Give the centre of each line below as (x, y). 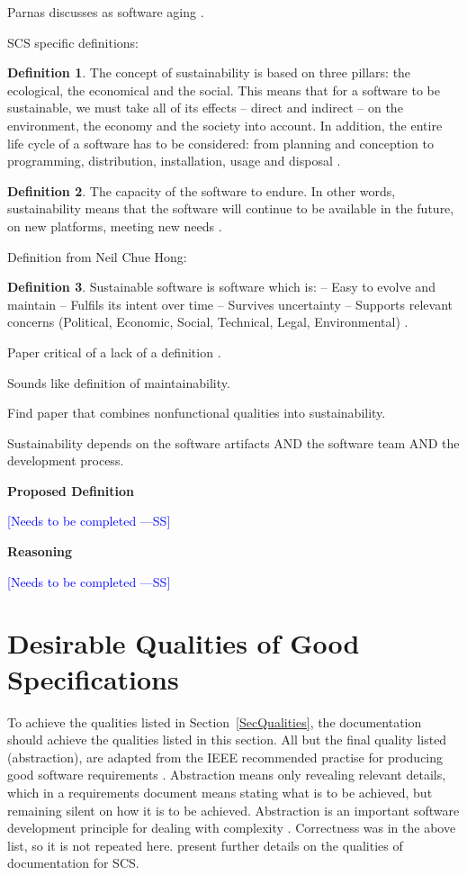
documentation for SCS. (73, 863)
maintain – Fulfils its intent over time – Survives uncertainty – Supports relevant (230, 304)
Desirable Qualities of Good (184, 643)
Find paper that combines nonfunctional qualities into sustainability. (197, 413)
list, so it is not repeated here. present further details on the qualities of (205, 845)
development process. (66, 460)
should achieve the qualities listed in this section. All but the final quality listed (227, 740)
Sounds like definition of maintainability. (119, 382)
